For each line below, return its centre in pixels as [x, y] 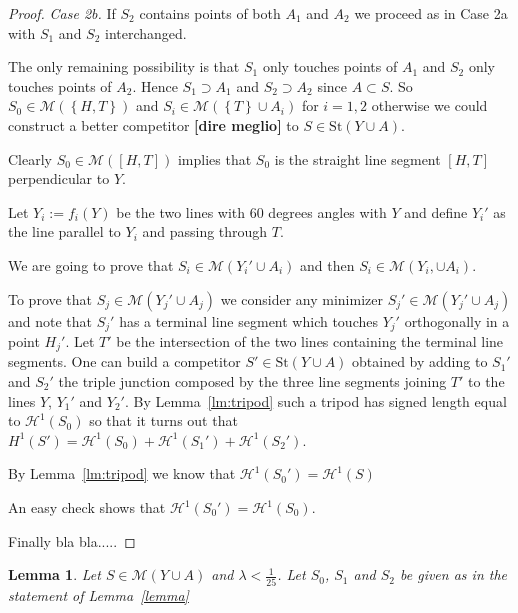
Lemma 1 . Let [54, 574]
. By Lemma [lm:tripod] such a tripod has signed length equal [315, 400]
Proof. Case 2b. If [62, 13]
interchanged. [146, 32]
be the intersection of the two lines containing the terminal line [310, 340]
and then [327, 264]
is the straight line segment [357, 158]
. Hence [155, 85]
